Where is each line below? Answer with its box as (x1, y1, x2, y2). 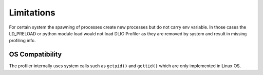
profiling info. (9, 38, 36, 44)
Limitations (9, 7, 56, 18)
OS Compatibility (9, 50, 62, 59)
